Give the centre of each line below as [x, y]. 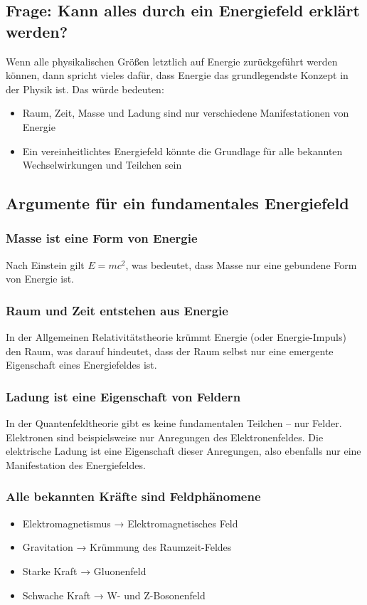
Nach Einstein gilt [45, 264]
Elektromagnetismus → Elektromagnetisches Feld [130, 523]
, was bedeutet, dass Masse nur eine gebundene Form [241, 264]
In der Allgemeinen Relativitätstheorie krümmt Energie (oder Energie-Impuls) [176, 337]
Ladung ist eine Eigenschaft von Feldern [123, 396]
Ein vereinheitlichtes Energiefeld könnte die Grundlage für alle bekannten [182, 151]
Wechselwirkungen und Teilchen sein [102, 165]
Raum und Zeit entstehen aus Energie [117, 310]
